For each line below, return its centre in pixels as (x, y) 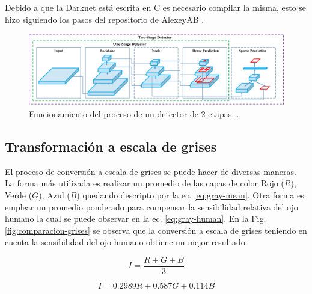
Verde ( (19, 195)
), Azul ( (54, 195)
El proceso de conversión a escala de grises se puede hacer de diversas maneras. (151, 171)
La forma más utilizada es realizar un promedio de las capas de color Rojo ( (145, 183)
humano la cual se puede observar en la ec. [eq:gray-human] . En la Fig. (136, 219)
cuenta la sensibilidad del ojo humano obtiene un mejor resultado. (126, 242)
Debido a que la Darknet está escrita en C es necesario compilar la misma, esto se (156, 7)
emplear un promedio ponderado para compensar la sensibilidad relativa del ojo (151, 207)
